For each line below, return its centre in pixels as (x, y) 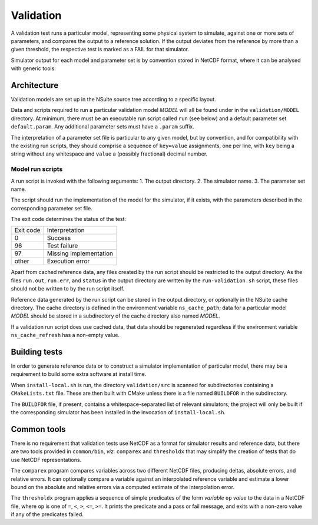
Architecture (35, 85)
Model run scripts (37, 169)
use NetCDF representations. (46, 460)
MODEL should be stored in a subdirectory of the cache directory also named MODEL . (115, 316)
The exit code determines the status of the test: (69, 219)
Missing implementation (80, 253)
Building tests (37, 352)
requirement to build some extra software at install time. (79, 374)
